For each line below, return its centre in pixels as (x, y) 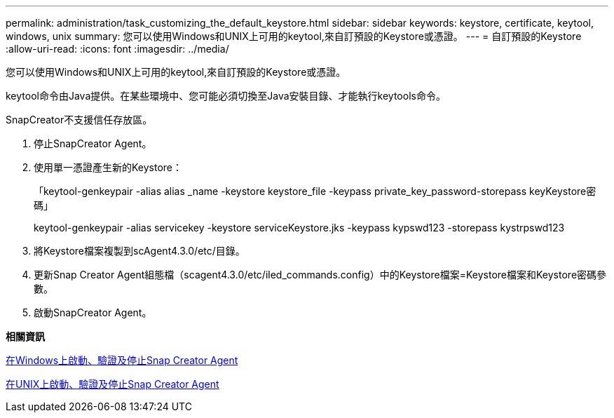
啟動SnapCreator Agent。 (93, 312)
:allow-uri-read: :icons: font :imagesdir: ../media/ (117, 49)
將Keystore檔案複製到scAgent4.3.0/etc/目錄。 (139, 251)
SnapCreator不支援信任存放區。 (79, 120)
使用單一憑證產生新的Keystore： (108, 167)
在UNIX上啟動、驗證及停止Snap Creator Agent (112, 384)
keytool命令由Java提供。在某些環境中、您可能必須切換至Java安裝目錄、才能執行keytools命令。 (226, 96)
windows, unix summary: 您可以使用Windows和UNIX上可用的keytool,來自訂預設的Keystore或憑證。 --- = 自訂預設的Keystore (294, 36)
